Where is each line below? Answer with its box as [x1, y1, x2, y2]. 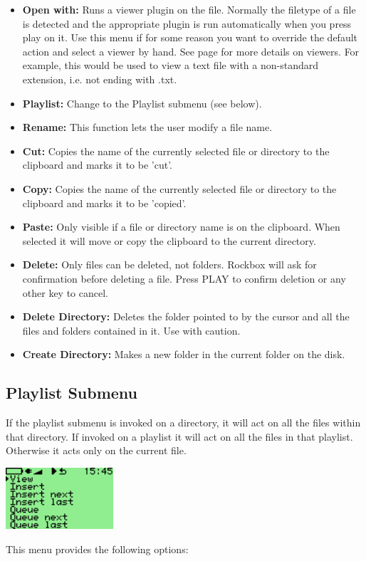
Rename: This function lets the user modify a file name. [22, 120, 273, 135]
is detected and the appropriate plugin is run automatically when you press [22, 16, 352, 31]
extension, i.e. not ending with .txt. [22, 71, 177, 86]
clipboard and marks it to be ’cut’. [22, 157, 172, 172]
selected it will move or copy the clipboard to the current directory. [22, 233, 316, 248]
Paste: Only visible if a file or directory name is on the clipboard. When [22, 219, 340, 234]
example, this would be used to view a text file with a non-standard [22, 58, 319, 73]
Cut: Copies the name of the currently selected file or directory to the [22, 143, 330, 158]
